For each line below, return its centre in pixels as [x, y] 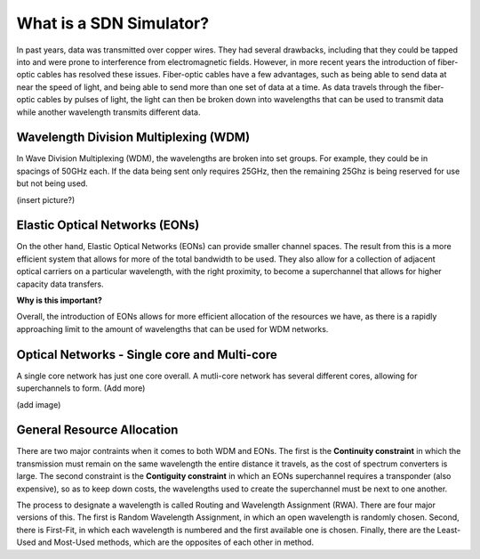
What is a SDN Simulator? [112, 23]
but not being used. [52, 183]
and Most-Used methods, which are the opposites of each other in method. [176, 542]
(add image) [39, 404]
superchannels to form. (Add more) [81, 388]
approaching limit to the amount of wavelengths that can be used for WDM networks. [172, 328]
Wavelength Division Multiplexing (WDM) [133, 138]
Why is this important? [59, 300]
